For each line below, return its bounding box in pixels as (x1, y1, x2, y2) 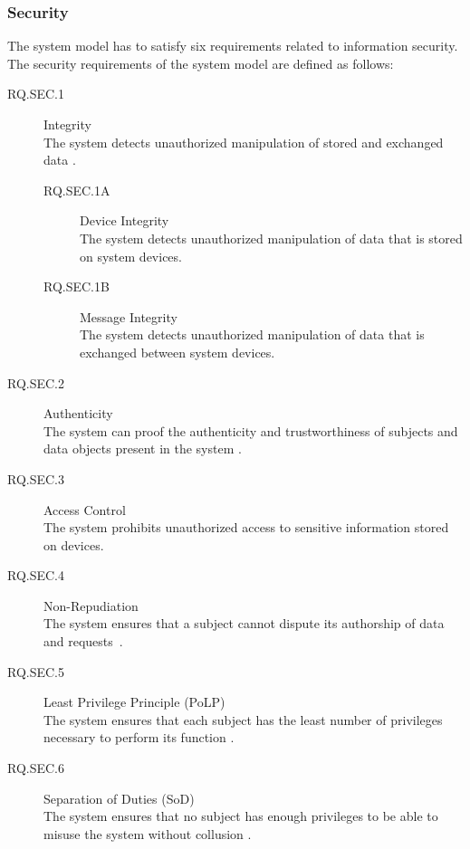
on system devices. (80, 246, 182, 265)
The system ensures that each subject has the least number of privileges (43, 710, 443, 729)
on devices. (43, 535, 104, 554)
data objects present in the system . (43, 439, 242, 458)
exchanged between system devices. (80, 342, 275, 361)
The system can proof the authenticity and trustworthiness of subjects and (43, 421, 458, 440)
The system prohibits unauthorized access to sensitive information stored (43, 518, 449, 537)
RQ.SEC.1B (43, 277, 110, 296)
